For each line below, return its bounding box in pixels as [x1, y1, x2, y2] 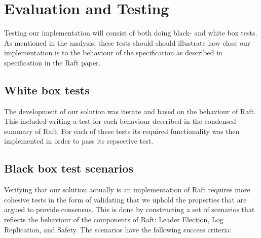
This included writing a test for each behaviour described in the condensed [4, 116, 236, 126]
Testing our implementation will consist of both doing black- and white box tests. [4, 27, 257, 38]
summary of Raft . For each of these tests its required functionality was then [4, 125, 240, 136]
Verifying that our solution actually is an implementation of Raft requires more [4, 184, 250, 195]
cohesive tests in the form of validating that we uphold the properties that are [4, 194, 247, 205]
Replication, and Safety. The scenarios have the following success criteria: [4, 224, 232, 234]
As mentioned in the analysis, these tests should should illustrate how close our [4, 37, 250, 48]
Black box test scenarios [4, 160, 133, 176]
